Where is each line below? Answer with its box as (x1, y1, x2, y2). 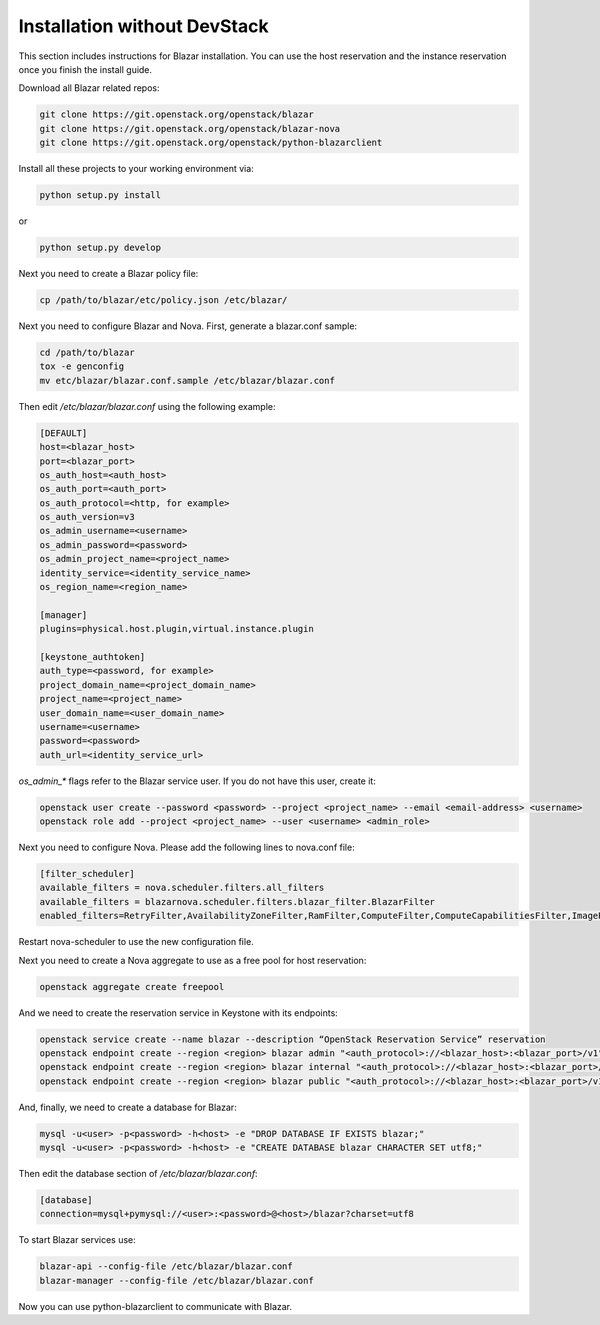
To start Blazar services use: (18, 1234, 137, 1246)
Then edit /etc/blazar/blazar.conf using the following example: (18, 400, 276, 412)
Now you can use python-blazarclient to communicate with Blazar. (18, 1300, 293, 1312)
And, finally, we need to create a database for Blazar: (18, 1101, 237, 1113)
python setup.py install (39, 190, 162, 201)
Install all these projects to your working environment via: (18, 163, 254, 175)
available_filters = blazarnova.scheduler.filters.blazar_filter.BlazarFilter (39, 896, 435, 907)
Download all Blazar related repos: (18, 82, 160, 94)
